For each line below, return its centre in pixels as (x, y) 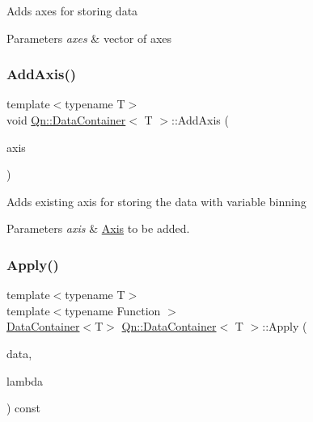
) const (24, 408)
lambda (25, 380)
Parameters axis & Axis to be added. (98, 228)
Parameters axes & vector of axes (89, 38)
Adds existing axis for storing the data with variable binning (156, 201)
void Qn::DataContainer (66, 120)
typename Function (113, 310)
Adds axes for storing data (72, 11)
